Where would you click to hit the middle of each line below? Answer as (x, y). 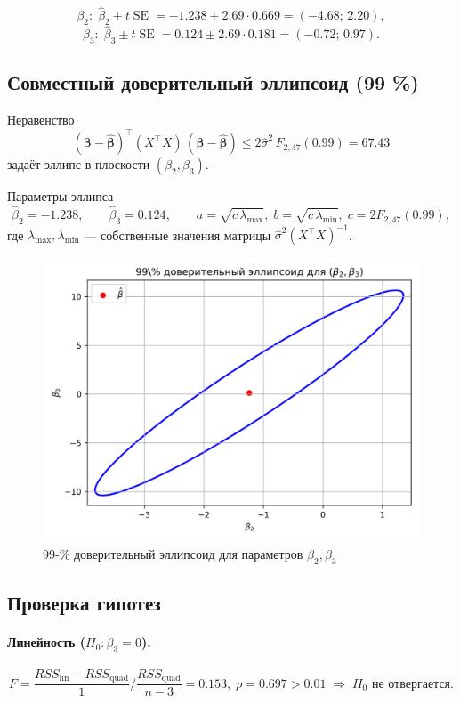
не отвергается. (412, 684)
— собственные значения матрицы (178, 234)
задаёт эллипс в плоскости (79, 164)
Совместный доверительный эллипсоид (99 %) (213, 82)
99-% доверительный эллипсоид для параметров (173, 554)
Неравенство (41, 120)
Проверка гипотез (84, 603)
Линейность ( (47, 642)
